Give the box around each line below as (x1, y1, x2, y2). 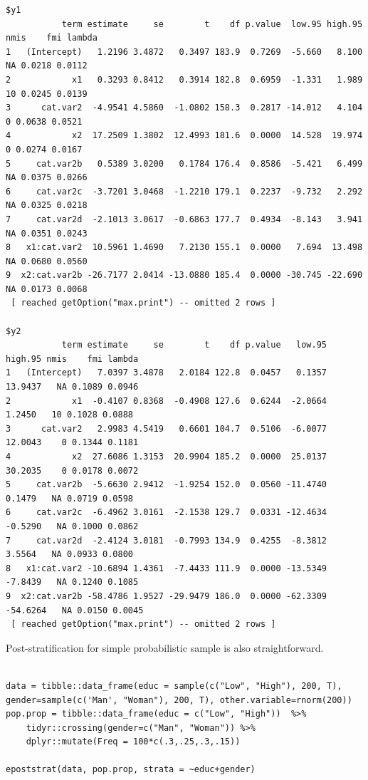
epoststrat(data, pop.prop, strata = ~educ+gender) (6, 764, 256, 775)
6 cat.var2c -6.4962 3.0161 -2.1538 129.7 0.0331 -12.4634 (6, 507, 327, 518)
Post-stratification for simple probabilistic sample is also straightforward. (6, 640, 324, 655)
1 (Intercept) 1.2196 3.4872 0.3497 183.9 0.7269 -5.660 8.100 (6, 46, 363, 57)
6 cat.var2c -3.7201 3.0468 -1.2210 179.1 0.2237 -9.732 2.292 (6, 186, 363, 197)
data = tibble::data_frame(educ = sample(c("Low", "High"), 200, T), (6, 680, 342, 691)
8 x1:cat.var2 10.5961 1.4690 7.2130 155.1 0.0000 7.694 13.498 (6, 242, 363, 253)
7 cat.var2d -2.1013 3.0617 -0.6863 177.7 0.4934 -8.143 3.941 (6, 214, 363, 224)
